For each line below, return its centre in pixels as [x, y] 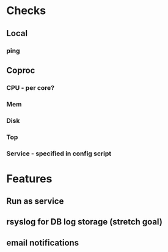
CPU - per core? [31, 87]
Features [29, 179]
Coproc [21, 70]
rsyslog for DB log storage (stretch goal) [85, 222]
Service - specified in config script [59, 154]
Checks [26, 11]
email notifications [43, 243]
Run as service [35, 202]
